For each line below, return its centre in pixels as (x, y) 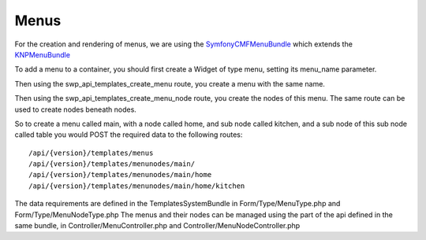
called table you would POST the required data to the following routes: (129, 135)
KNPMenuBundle (43, 54)
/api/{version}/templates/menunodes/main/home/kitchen (137, 186)
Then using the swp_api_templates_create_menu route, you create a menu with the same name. (170, 83)
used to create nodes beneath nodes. (76, 109)
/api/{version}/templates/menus (91, 153)
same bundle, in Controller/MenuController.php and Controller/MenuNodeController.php (157, 226)
